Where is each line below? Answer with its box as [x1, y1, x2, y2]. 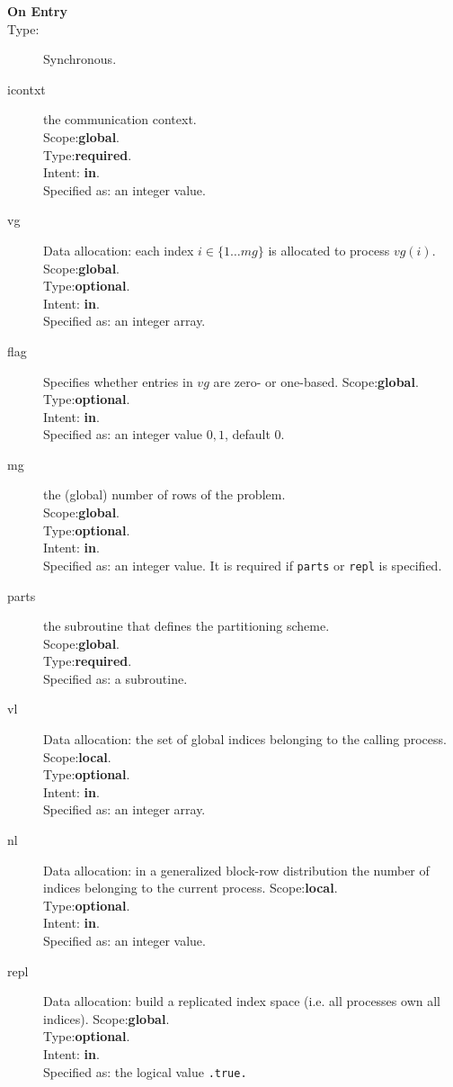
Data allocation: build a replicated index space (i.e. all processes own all [43, 992, 440, 1011]
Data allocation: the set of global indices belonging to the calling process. [43, 730, 447, 749]
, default [224, 425, 271, 444]
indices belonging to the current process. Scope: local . [43, 878, 338, 897]
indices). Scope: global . [43, 1009, 170, 1028]
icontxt [7, 79, 46, 98]
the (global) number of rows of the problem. [43, 485, 286, 504]
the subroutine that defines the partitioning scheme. [43, 616, 330, 635]
